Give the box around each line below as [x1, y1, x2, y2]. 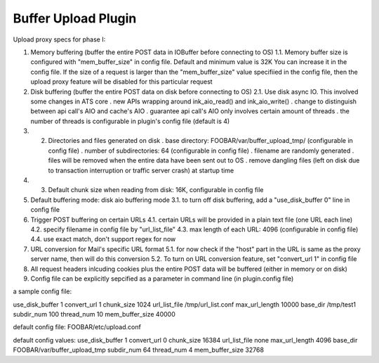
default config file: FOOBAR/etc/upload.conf [13, 323, 142, 331]
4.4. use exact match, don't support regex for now [30, 235, 176, 243]
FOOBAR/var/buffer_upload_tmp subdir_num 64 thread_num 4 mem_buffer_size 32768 [13, 345, 265, 355]
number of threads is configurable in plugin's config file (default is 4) [30, 117, 230, 125]
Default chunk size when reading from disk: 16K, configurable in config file [48, 186, 264, 194]
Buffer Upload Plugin [13, 11, 137, 26]
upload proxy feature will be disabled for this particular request [30, 77, 213, 86]
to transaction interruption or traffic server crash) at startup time [48, 166, 234, 174]
